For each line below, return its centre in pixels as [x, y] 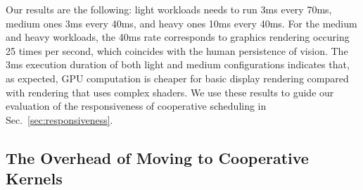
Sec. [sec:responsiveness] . [59, 119]
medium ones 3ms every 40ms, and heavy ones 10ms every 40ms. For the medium [181, 23]
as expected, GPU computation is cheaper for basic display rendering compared [177, 78]
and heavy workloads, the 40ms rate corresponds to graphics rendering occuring [178, 37]
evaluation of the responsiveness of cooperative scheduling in [136, 106]
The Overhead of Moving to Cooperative [157, 157]
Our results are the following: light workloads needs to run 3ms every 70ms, [169, 9]
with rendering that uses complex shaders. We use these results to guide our [170, 92]
